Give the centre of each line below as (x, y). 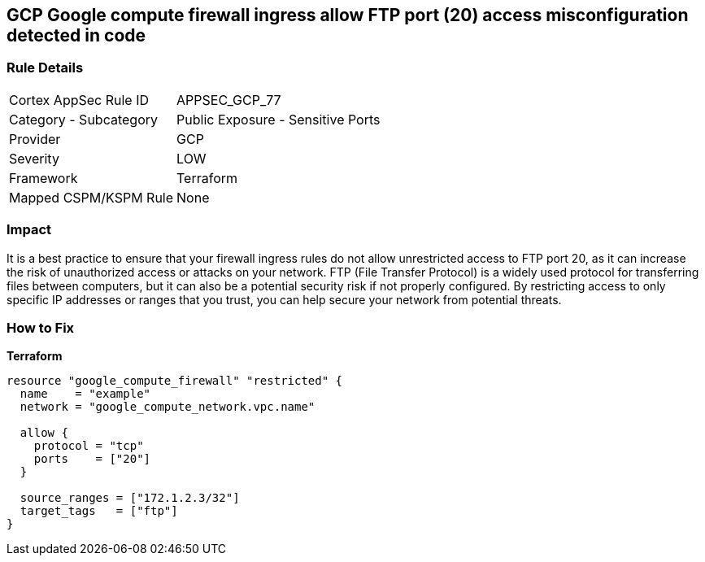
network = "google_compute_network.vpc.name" (168, 407)
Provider (35, 139)
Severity (34, 158)
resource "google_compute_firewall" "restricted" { (175, 381)
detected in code (76, 35)
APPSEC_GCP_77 (229, 100)
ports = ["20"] (92, 459)
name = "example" (85, 394)
